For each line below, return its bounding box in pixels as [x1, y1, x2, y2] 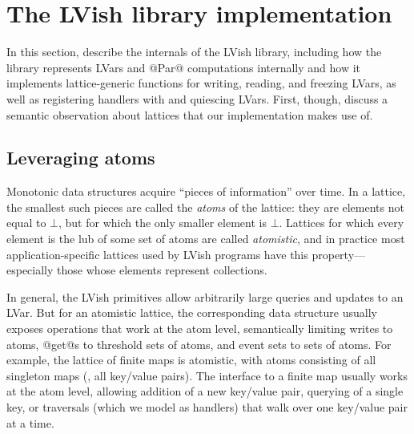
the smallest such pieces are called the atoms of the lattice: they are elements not [6, 198, 404, 215]
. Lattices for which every [279, 214, 404, 231]
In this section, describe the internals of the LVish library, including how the [6, 43, 382, 60]
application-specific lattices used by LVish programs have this [6, 245, 308, 262]
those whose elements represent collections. [57, 262, 267, 278]
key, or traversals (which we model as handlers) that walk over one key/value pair [6, 399, 408, 416]
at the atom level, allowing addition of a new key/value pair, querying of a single [6, 383, 404, 400]
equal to [6, 214, 46, 231]
